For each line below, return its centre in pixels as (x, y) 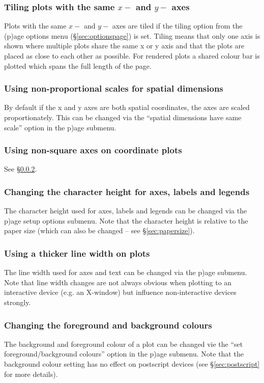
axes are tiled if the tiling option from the (177, 26)
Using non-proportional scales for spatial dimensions (114, 88)
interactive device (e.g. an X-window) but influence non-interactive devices (120, 292)
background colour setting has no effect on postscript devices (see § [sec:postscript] (132, 364)
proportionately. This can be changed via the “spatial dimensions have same (123, 117)
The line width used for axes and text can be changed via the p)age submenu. (126, 272)
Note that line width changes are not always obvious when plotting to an (118, 282)
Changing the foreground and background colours (108, 325)
